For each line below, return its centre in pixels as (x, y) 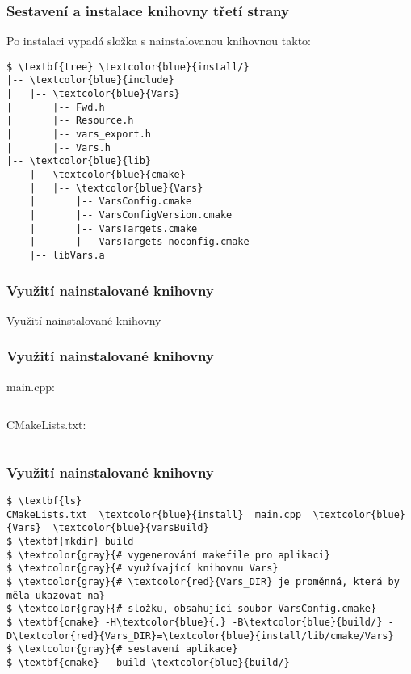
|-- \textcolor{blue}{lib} (79, 161)
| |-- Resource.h (70, 121)
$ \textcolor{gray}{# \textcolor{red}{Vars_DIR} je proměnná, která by (203, 582)
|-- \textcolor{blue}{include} (90, 80)
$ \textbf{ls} (44, 501)
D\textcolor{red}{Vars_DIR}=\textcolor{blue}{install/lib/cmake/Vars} (200, 636)
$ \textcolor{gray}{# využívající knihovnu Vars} (143, 569)
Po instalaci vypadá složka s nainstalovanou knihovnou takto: (159, 41)
